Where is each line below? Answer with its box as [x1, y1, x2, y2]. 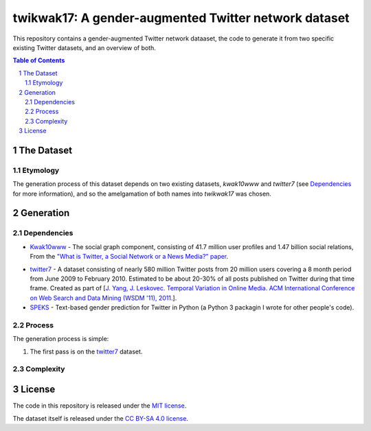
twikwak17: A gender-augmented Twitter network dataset [12, 10, 350, 25]
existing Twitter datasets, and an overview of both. [12, 43, 156, 51]
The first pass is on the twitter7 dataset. [30, 347, 143, 356]
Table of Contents [12, 56, 65, 65]
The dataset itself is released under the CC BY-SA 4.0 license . [12, 414, 189, 422]
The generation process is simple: [12, 335, 109, 343]
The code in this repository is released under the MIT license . [12, 401, 187, 410]
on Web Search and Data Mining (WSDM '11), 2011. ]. [30, 294, 177, 302]
